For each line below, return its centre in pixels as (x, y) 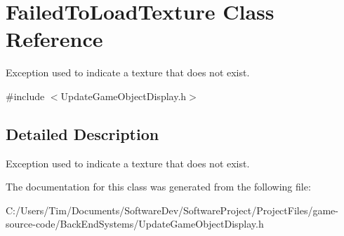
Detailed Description (82, 133)
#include (25, 96)
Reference (54, 39)
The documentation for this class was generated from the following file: (158, 187)
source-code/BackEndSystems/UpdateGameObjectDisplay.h (135, 224)
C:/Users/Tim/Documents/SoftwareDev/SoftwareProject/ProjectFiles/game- (172, 210)
